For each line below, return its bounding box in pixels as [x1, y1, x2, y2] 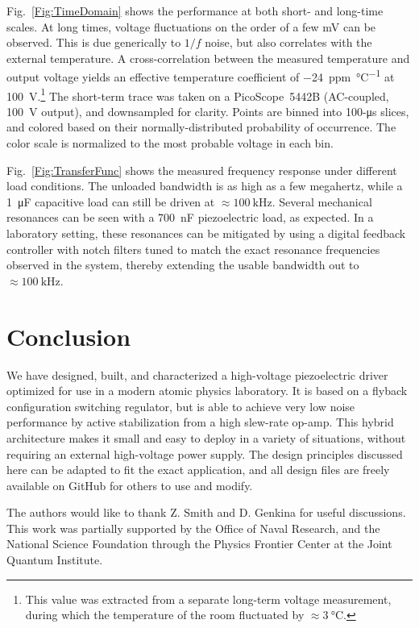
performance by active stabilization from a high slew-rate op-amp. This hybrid [6, 414, 394, 430]
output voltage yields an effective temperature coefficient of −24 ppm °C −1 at [6, 66, 395, 85]
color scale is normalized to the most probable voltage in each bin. [6, 135, 334, 152]
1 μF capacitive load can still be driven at [6, 193, 215, 210]
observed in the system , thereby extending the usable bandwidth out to [6, 256, 359, 273]
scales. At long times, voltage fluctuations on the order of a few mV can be [6, 18, 376, 35]
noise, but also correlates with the [205, 34, 372, 51]
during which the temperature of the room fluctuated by [25, 606, 305, 623]
